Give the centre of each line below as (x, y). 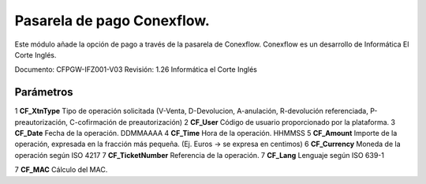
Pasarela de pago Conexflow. (112, 21)
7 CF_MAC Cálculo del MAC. (61, 170)
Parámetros (44, 92)
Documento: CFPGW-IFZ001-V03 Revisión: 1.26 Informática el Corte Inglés (136, 69)
